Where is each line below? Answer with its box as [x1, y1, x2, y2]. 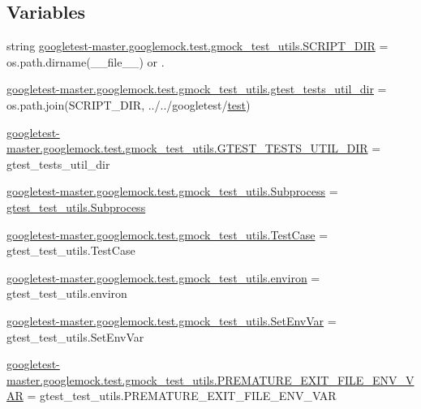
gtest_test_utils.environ [6, 285, 127, 302]
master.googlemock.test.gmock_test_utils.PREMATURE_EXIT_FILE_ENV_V [6, 371, 415, 388]
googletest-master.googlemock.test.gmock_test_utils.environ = [6, 269, 320, 286]
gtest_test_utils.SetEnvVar [6, 328, 144, 345]
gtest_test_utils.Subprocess [6, 198, 146, 215]
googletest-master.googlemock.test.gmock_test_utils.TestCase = [6, 226, 329, 243]
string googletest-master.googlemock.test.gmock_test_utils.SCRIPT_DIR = [6, 37, 389, 54]
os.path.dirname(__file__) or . [6, 53, 165, 70]
